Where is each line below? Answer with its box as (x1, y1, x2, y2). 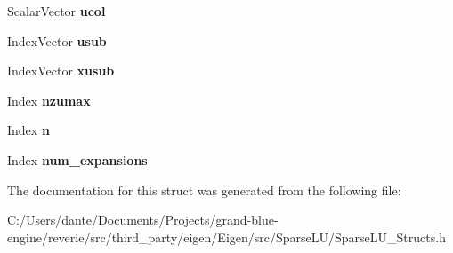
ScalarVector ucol (7, 2, 106, 20)
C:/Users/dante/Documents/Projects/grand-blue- (7, 210, 279, 229)
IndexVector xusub (7, 61, 115, 80)
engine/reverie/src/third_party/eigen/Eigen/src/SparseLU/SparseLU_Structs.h (7, 227, 446, 246)
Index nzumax (7, 91, 91, 109)
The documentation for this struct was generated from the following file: (7, 180, 401, 199)
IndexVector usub (7, 31, 107, 50)
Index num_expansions (7, 150, 148, 169)
